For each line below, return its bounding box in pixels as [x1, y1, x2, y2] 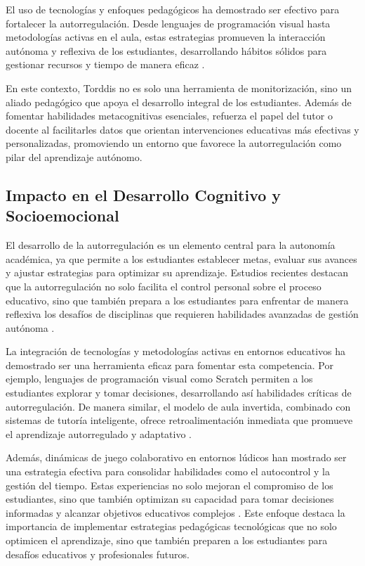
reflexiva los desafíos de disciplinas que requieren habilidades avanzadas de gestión [6, 307, 359, 321]
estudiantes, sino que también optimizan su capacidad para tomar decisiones [6, 491, 334, 506]
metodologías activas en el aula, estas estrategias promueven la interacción [6, 30, 326, 44]
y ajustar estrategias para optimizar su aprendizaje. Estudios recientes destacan [6, 265, 348, 280]
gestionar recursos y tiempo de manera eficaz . [6, 57, 205, 72]
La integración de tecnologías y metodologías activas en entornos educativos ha [6, 344, 346, 359]
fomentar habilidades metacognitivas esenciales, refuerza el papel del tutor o [6, 108, 333, 123]
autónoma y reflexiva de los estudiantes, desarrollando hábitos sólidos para [6, 43, 327, 58]
